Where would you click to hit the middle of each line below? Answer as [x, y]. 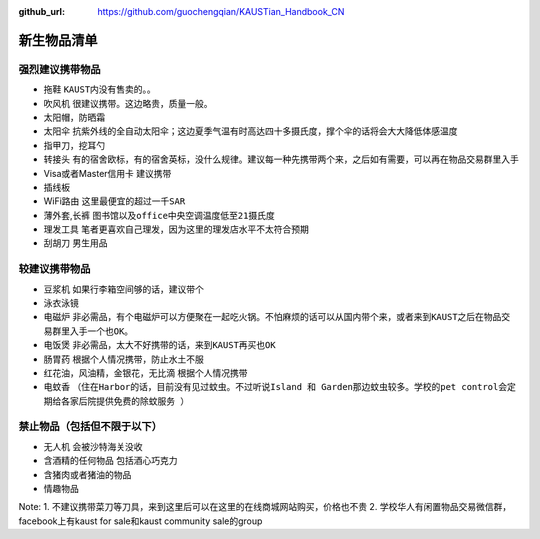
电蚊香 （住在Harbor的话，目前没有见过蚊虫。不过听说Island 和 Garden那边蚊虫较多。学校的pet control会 [275, 387]
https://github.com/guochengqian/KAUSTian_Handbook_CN [221, 11]
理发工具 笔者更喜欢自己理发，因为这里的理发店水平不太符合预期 [176, 229]
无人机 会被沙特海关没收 [93, 446]
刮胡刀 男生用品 [75, 243]
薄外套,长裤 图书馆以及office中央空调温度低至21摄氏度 [159, 215]
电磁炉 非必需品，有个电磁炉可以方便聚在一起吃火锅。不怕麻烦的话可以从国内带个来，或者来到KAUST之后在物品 [272, 317]
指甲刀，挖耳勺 [74, 145]
